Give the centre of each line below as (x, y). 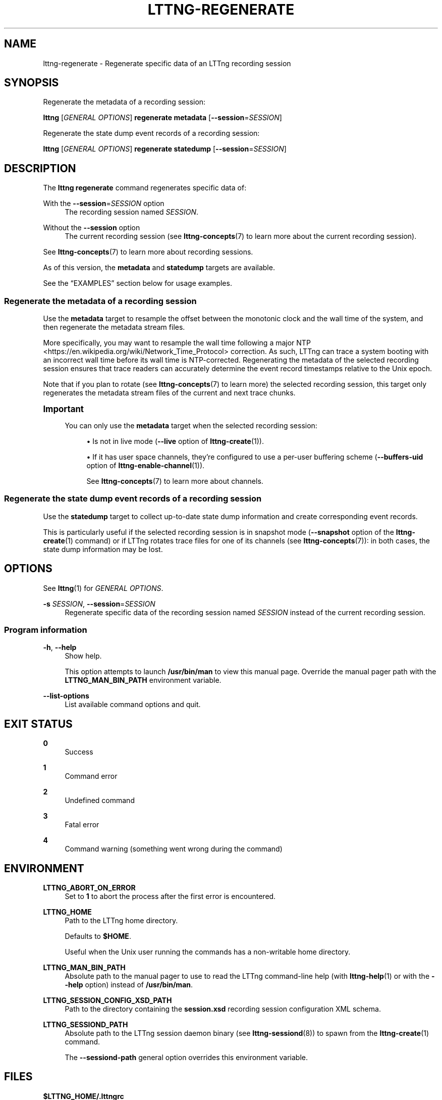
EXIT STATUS (38, 724)
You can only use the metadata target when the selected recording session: (191, 426)
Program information (46, 630)
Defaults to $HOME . (98, 936)
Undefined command (100, 801)
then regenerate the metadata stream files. (114, 327)
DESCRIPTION (40, 168)
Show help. (83, 656)
